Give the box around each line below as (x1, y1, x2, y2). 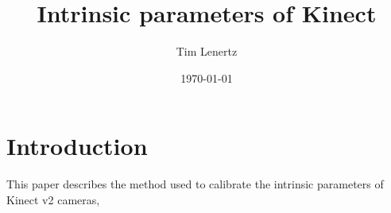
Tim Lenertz (176, 43, 238, 60)
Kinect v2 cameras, (6, 191, 100, 207)
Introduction (6, 130, 148, 162)
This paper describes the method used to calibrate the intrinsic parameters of (6, 176, 384, 192)
